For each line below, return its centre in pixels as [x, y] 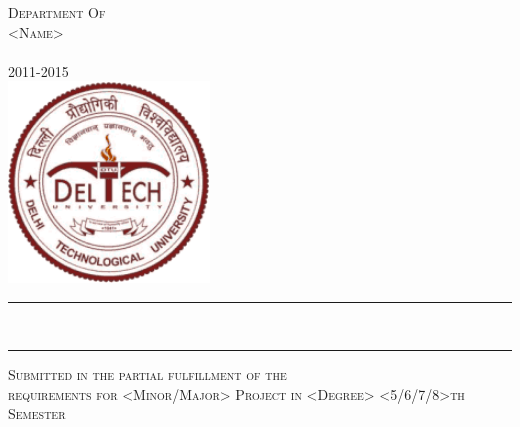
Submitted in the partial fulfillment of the [147, 374]
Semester [37, 413]
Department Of [57, 12]
